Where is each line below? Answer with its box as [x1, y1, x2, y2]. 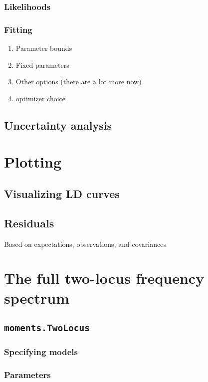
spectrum [4, 287, 70, 308]
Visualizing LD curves [4, 186, 120, 201]
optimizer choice [15, 93, 65, 103]
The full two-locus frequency [4, 268, 205, 288]
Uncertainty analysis [4, 117, 112, 133]
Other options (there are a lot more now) [15, 76, 142, 87]
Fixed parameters [15, 59, 69, 70]
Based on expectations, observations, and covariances [4, 238, 166, 249]
